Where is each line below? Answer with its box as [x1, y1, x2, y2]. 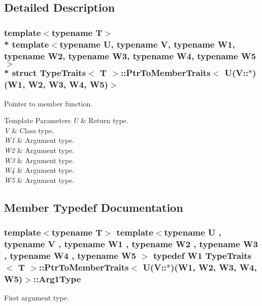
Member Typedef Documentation [4, 199, 183, 215]
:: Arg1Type [33, 272, 81, 285]
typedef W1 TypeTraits [153, 249, 252, 261]
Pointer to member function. [4, 98, 93, 108]
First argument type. [4, 292, 69, 303]
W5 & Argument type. [4, 174, 75, 185]
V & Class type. [4, 125, 54, 135]
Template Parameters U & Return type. [4, 115, 128, 126]
